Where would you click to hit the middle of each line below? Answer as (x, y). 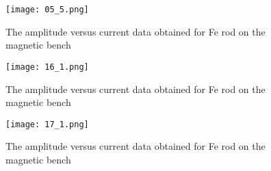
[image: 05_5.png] (47, 10)
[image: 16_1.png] (47, 67)
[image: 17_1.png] (47, 124)
